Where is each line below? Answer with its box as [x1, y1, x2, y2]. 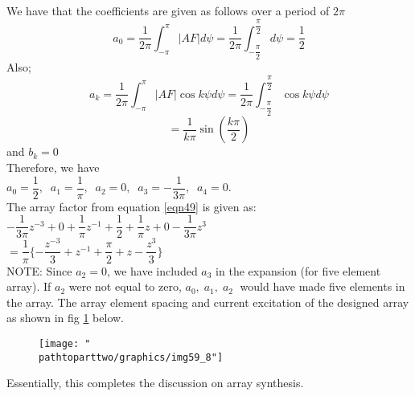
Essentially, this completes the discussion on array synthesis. [6, 374, 304, 391]
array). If [6, 278, 51, 295]
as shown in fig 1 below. [6, 309, 124, 326]
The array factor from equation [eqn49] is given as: [6, 198, 257, 214]
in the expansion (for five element [216, 262, 381, 279]
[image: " [39, 337, 91, 349]
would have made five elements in [240, 278, 405, 295]
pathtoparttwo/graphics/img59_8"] [39, 351, 224, 363]
